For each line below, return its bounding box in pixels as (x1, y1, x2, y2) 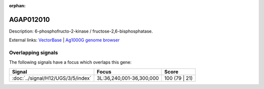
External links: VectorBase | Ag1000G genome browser (9, 37, 120, 43)
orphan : (9, 3, 26, 8)
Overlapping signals (9, 49, 58, 56)
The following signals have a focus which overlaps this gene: (9, 59, 132, 65)
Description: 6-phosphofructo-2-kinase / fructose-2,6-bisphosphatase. (9, 28, 154, 34)
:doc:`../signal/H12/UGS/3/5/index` (12, 74, 91, 81)
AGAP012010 (9, 15, 50, 24)
